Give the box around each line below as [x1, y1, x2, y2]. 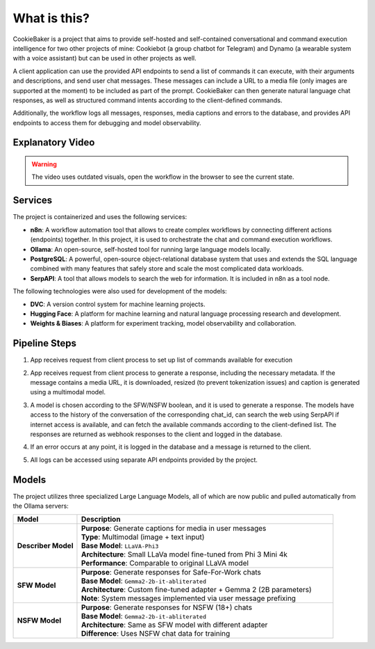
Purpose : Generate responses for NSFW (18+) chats [81, 602, 253, 612]
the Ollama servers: [12, 502, 69, 510]
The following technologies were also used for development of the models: [12, 287, 227, 296]
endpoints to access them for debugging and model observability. [12, 118, 201, 127]
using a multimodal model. [30, 388, 106, 396]
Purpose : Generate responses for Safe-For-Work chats [81, 568, 262, 577]
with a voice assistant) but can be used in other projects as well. [12, 54, 197, 63]
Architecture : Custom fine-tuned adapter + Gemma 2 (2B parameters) [81, 585, 312, 595]
